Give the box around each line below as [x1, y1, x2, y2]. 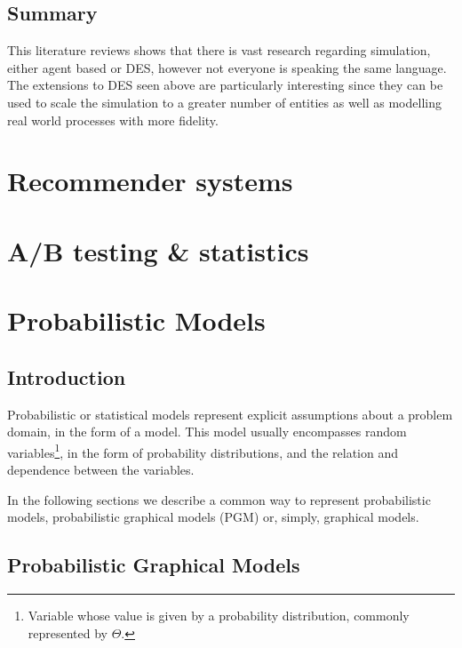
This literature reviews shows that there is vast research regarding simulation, [7, 41, 431, 60]
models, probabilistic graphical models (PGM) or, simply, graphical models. [7, 508, 419, 526]
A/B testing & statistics [7, 232, 309, 268]
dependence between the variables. [7, 460, 195, 478]
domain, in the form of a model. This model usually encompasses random [7, 422, 407, 441]
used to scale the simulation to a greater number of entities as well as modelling [7, 92, 442, 111]
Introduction [7, 363, 126, 390]
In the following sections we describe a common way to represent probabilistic [7, 490, 431, 508]
